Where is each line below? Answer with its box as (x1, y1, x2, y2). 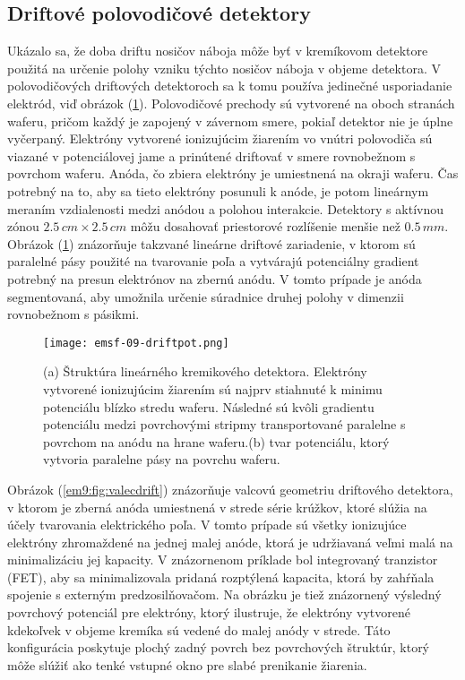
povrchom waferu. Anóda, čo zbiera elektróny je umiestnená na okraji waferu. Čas (7, 164, 459, 183)
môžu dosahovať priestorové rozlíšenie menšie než (130, 217, 400, 236)
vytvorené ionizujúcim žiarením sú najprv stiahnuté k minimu (43, 379, 383, 398)
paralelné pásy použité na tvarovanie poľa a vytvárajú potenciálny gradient (7, 252, 419, 271)
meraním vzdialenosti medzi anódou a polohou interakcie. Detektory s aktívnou (7, 199, 443, 218)
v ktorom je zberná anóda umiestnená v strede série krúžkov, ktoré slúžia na (7, 497, 427, 516)
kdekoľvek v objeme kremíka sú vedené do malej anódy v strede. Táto (7, 620, 391, 639)
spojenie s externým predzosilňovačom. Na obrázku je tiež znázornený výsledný (7, 585, 442, 604)
